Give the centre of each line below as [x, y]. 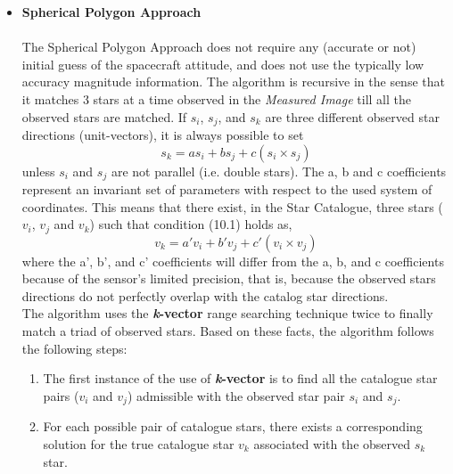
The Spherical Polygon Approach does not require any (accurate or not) [219, 47]
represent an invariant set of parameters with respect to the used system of [227, 189]
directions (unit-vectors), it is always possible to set [163, 135]
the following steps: [74, 348]
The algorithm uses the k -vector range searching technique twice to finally [227, 313]
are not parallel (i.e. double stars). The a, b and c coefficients [279, 171]
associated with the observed [332, 443]
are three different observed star [352, 116]
